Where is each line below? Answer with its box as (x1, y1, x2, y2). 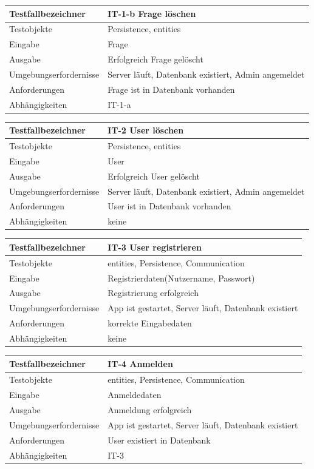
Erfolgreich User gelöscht (108, 169, 200, 182)
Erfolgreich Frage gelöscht (108, 53, 203, 66)
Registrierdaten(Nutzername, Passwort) (108, 271, 255, 284)
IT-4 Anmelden (108, 357, 173, 370)
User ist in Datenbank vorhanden (108, 200, 231, 212)
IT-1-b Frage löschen (108, 7, 196, 19)
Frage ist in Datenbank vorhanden (108, 83, 235, 95)
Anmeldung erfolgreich (108, 403, 192, 416)
